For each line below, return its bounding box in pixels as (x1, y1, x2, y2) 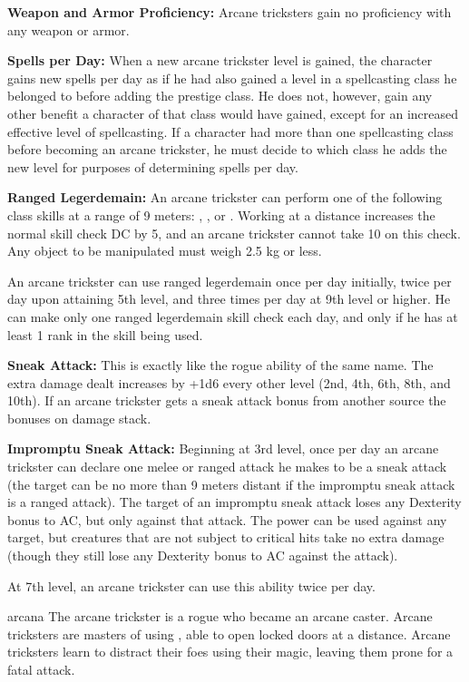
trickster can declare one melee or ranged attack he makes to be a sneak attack (7, 457, 447, 476)
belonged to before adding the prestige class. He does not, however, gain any (7, 86, 433, 105)
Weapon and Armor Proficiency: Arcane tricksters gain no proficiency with (7, 3, 452, 21)
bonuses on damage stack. (7, 408, 151, 427)
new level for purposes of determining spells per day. (7, 157, 298, 176)
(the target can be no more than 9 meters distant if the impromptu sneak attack (7, 474, 455, 493)
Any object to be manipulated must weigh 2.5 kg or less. (7, 241, 322, 260)
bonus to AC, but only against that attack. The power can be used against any (7, 510, 447, 529)
